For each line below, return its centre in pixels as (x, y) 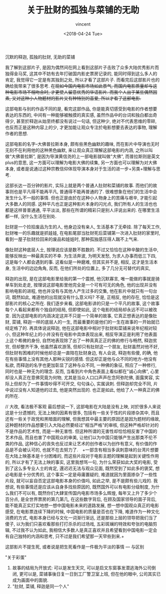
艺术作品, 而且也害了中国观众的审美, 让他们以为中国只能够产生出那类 (75, 437)
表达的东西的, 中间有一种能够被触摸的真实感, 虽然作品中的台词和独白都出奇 (81, 115)
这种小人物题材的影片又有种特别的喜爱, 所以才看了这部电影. (81, 98)
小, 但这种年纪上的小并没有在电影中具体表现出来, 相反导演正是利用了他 (77, 334)
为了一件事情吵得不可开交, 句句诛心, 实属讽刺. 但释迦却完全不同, (87, 383)
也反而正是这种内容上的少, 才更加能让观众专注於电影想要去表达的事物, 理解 (81, 127)
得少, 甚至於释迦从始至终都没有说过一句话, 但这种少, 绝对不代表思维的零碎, (81, 121)
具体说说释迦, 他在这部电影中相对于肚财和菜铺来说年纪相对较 (95, 328)
